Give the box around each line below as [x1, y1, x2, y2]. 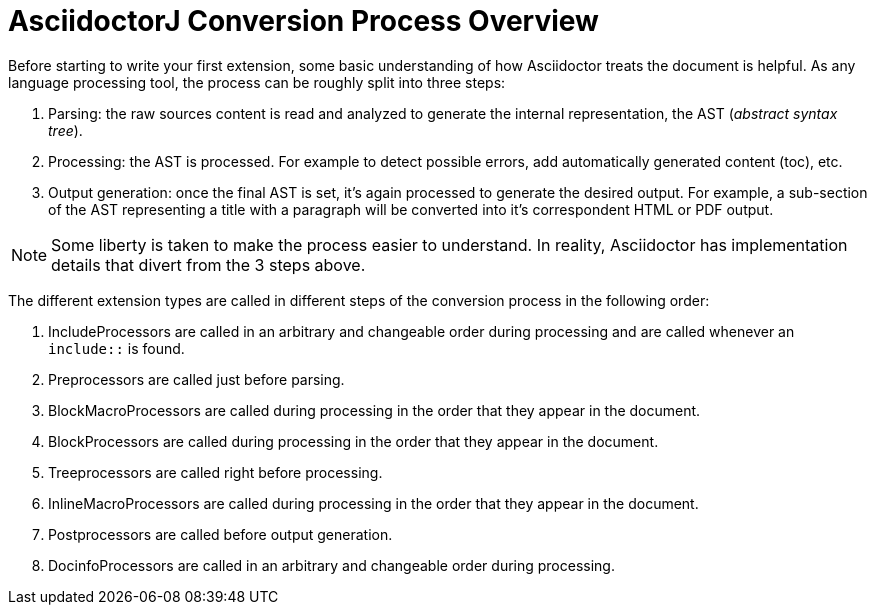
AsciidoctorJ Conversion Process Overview [8, 4, 599, 38]
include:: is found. [48, 339, 185, 357]
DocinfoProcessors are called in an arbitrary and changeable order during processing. [48, 556, 615, 574]
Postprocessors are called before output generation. [48, 525, 393, 543]
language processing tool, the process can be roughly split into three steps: [8, 73, 506, 91]
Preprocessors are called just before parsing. [48, 370, 345, 388]
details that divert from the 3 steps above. [51, 254, 366, 275]
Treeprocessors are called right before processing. [48, 463, 383, 481]
